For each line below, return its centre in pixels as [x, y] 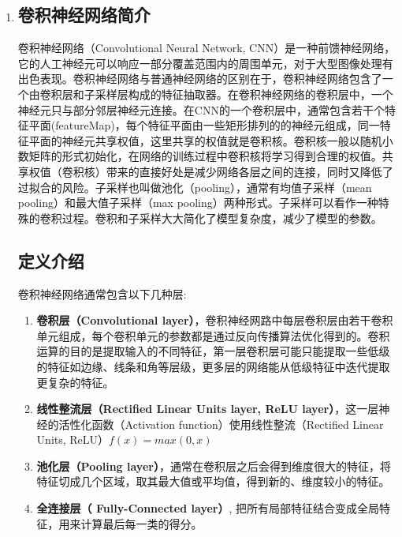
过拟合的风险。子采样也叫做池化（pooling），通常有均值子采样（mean [195, 187]
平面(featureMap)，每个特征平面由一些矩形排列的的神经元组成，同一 [204, 125]
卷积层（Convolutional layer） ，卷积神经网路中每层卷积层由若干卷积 [215, 320]
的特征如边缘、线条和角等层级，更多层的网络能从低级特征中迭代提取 [213, 366]
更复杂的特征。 [75, 382]
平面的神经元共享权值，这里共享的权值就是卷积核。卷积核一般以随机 [205, 140]
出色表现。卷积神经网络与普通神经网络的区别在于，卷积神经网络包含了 [200, 79]
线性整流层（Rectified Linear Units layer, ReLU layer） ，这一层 [208, 409]
